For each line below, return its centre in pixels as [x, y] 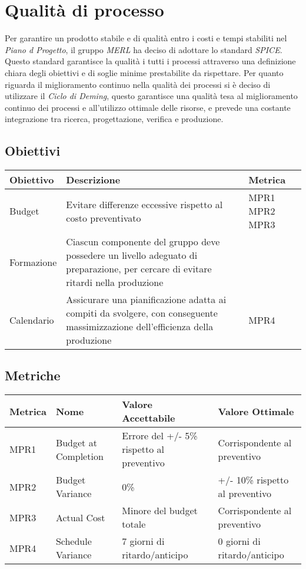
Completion [79, 456]
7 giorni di [143, 541]
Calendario [32, 320]
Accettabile [149, 418]
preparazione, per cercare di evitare [139, 269]
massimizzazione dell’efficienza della [140, 327]
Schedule [74, 541]
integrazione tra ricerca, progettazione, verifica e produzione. [114, 119]
